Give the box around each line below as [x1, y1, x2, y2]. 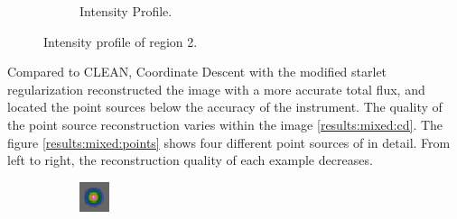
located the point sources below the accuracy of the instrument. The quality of [7, 97, 443, 116]
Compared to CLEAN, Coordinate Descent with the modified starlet [7, 62, 387, 81]
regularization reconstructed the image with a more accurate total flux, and [7, 79, 425, 98]
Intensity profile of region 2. [43, 32, 198, 50]
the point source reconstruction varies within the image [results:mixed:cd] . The [7, 114, 443, 133]
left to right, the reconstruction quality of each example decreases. [7, 151, 373, 169]
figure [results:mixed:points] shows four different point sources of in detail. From [7, 132, 451, 151]
